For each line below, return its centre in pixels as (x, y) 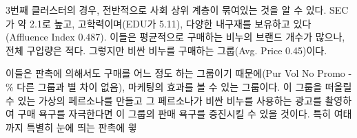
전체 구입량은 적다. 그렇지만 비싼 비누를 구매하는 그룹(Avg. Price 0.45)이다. (166, 50)
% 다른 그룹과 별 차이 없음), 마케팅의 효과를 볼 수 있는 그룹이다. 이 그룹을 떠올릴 (179, 86)
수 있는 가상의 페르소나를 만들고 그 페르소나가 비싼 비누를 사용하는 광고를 (164, 100)
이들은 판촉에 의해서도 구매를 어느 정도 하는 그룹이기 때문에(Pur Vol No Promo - (179, 73)
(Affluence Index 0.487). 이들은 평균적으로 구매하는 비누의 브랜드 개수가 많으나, (175, 37)
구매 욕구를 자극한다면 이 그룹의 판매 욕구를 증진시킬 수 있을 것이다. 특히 (174, 114)
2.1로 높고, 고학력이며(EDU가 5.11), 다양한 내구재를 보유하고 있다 (171, 23)
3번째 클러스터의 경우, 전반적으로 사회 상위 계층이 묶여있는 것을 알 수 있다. (166, 10)
